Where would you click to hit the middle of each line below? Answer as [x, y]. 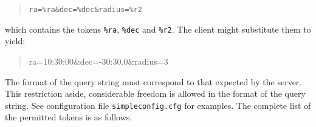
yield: [15, 41]
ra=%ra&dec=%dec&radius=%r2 [85, 10]
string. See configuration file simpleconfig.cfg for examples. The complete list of [158, 105]
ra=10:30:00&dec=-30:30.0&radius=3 [98, 61]
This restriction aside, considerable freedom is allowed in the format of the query [155, 93]
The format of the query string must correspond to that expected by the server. [153, 81]
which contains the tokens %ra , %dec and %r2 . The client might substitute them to [158, 29]
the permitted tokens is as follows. [69, 117]
